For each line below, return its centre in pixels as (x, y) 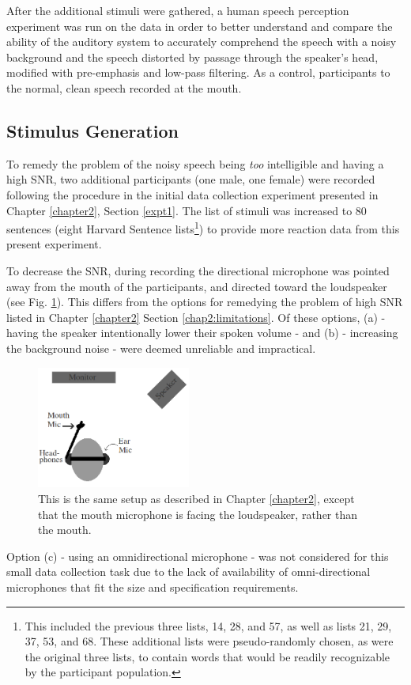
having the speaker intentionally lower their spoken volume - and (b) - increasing (202, 333)
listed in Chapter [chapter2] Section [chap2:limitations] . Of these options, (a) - (196, 317)
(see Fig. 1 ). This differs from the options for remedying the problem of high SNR (205, 302)
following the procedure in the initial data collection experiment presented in (192, 194)
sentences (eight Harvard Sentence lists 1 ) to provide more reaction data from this (203, 227)
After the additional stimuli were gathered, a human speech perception (178, 10)
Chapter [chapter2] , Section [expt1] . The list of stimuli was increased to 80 (187, 210)
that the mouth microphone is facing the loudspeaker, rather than (198, 514)
